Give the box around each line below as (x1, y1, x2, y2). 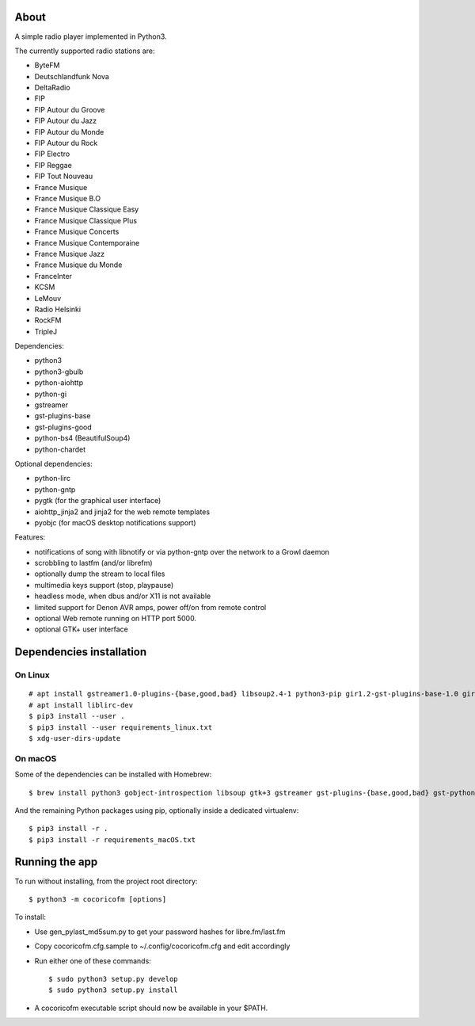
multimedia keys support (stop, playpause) (34, 580, 174, 589)
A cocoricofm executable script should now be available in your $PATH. (34, 1003, 268, 1013)
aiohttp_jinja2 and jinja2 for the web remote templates (34, 507, 210, 517)
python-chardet (34, 444, 86, 454)
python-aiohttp (34, 378, 83, 387)
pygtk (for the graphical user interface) (34, 496, 161, 505)
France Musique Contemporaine (34, 238, 140, 247)
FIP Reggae (34, 160, 73, 170)
